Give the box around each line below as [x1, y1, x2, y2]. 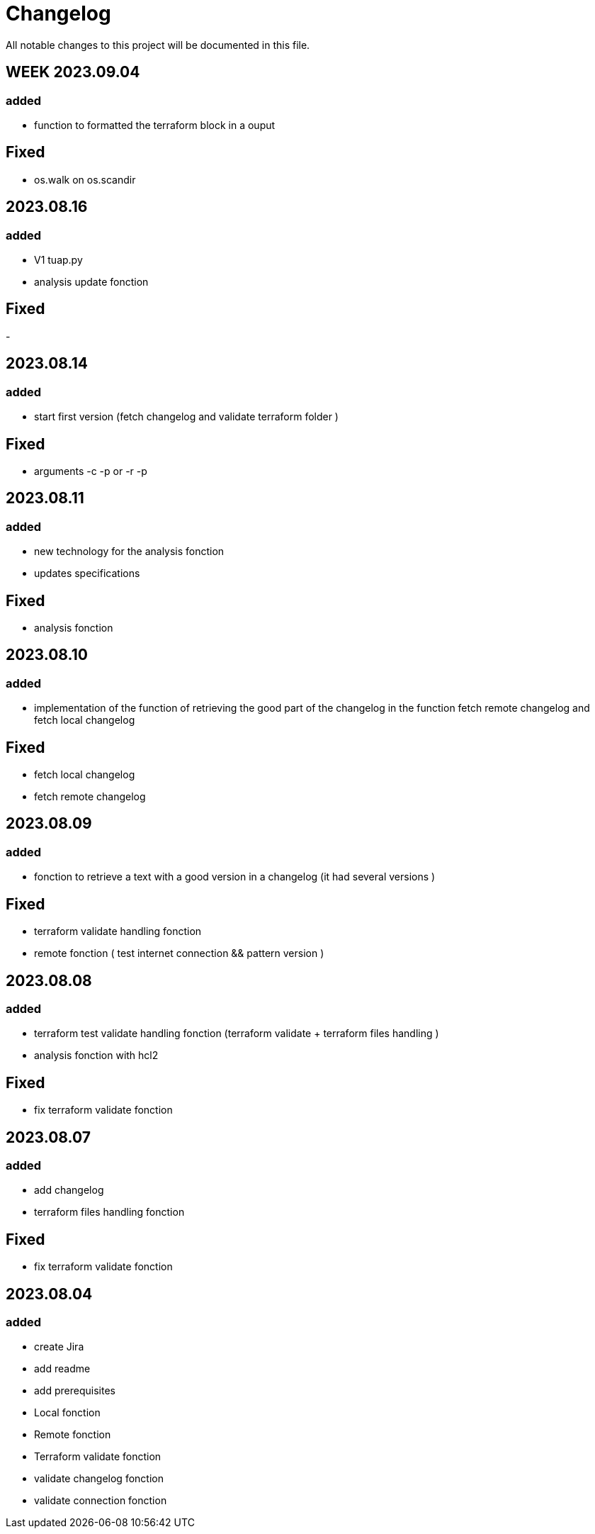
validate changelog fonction [34, 1472, 164, 1485]
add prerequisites [34, 1384, 115, 1397]
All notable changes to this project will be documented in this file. [6, 38, 310, 51]
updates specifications [34, 567, 140, 580]
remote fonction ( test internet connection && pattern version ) [34, 947, 324, 960]
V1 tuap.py [34, 254, 83, 267]
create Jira [34, 1340, 84, 1353]
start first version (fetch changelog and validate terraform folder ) [34, 410, 339, 423]
